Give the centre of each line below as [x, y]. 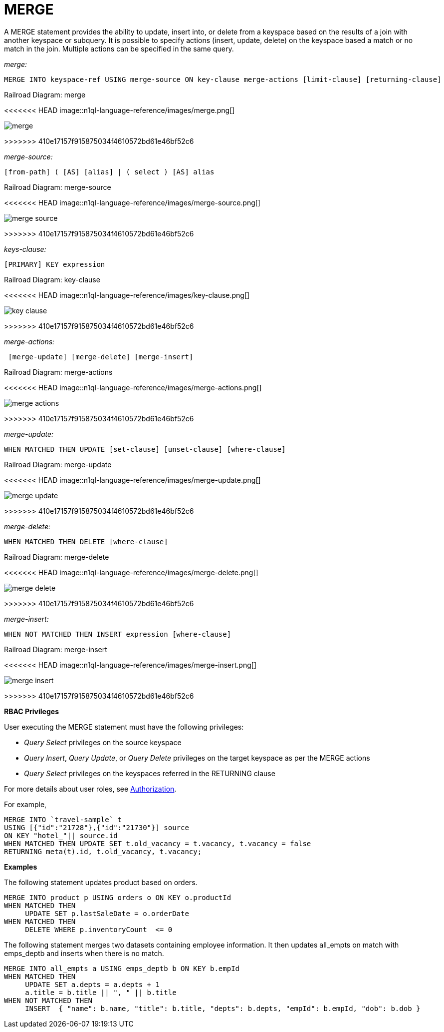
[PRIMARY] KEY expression [55, 264]
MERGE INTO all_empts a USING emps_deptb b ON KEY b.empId [122, 968]
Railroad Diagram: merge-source [58, 187]
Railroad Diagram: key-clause [52, 279]
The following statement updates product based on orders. [101, 882]
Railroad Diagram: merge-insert [56, 649]
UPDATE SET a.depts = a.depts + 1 [92, 984]
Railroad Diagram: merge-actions [58, 372]
